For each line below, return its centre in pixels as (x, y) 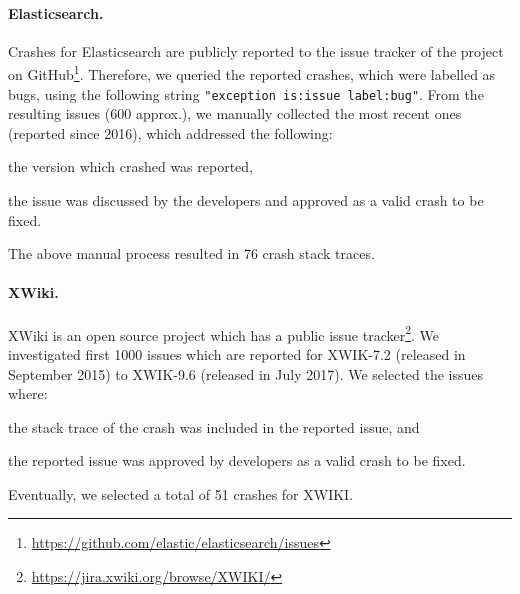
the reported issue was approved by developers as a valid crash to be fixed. (237, 460)
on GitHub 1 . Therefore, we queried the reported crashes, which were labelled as (252, 73)
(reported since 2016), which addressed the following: (170, 132)
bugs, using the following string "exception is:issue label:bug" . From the (246, 93)
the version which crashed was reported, (130, 166)
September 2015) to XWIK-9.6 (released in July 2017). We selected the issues (246, 373)
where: (28, 393)
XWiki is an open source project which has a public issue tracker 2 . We (224, 333)
